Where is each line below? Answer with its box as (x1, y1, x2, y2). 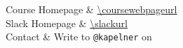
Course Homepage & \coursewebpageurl (6, 2, 177, 16)
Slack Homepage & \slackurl (6, 15, 128, 30)
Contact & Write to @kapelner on (6, 29, 152, 44)
